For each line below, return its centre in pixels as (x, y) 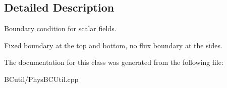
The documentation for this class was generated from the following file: (114, 62)
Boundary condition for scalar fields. (60, 28)
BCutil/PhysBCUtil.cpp (41, 79)
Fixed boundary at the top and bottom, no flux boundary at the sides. (113, 45)
